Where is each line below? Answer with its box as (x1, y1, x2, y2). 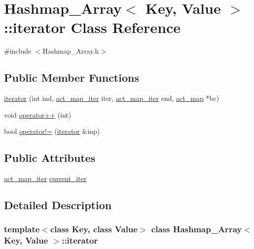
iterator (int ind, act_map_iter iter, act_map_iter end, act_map (4, 93, 204, 103)
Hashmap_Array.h (42, 46, 99, 56)
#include (4, 46, 32, 56)
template (4, 223, 40, 235)
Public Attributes (4, 150, 96, 165)
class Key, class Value (50, 223, 138, 235)
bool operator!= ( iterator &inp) (4, 126, 100, 136)
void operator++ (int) (4, 109, 72, 120)
